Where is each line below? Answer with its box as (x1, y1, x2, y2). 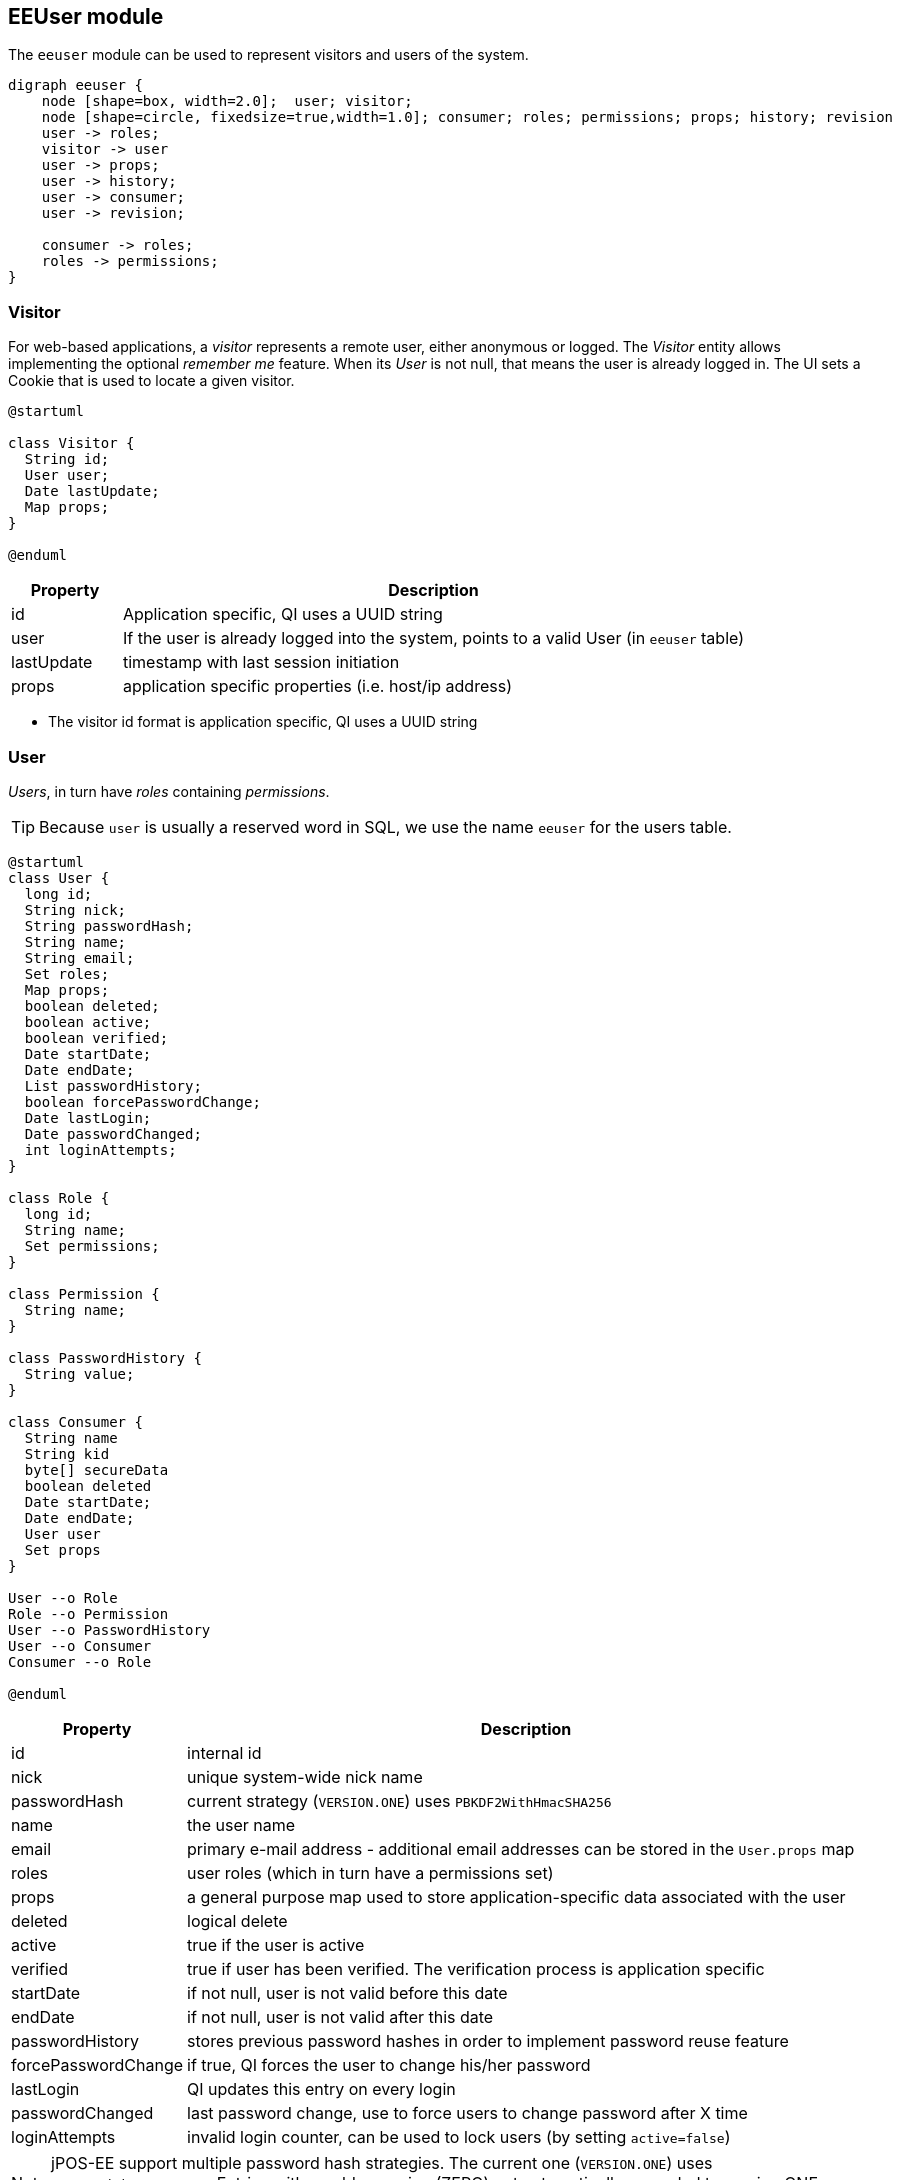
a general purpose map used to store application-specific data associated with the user (187, 1886, 846, 1907)
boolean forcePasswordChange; (24, 1093, 261, 1110)
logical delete (187, 1910, 288, 1931)
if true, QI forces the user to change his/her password (187, 2054, 591, 2075)
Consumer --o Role (8, 1653, 152, 1670)
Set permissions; (24, 1237, 160, 1254)
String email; (24, 949, 135, 966)
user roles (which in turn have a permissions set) (187, 1862, 554, 1883)
